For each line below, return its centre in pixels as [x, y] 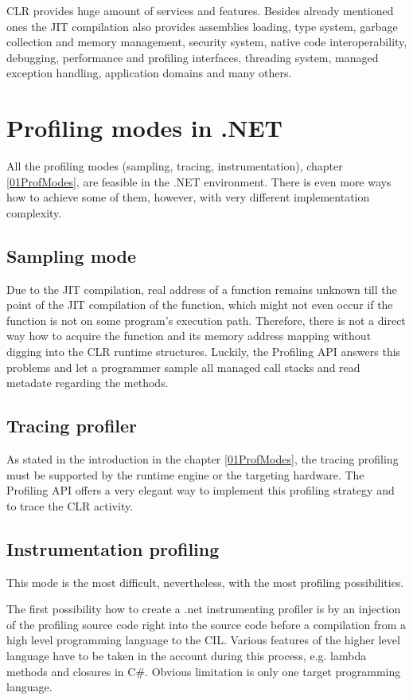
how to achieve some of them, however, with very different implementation [188, 197]
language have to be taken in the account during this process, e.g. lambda [187, 655]
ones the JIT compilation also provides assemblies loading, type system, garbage [202, 26]
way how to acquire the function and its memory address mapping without [189, 336]
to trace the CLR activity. [70, 505]
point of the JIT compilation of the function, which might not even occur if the [200, 305]
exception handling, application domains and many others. [149, 73]
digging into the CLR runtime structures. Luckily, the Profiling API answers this [204, 352]
